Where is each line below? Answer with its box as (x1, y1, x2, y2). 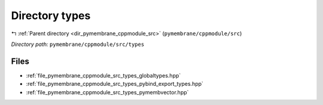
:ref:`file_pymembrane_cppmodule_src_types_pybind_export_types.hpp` (26, 81, 203, 88)
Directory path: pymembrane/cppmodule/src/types (11, 41, 145, 48)
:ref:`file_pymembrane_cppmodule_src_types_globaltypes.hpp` (26, 72, 181, 79)
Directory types (11, 9, 91, 22)
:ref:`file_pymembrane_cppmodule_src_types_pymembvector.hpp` (26, 88, 189, 95)
